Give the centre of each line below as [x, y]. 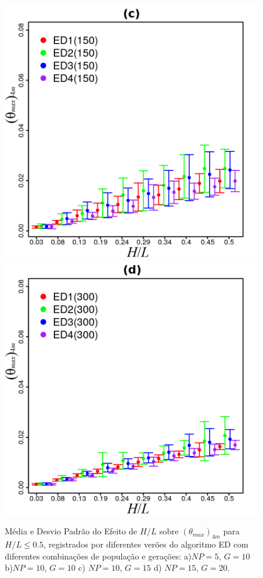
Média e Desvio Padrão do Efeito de [71, 531]
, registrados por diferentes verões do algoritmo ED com [146, 544]
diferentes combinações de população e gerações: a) [98, 556]
